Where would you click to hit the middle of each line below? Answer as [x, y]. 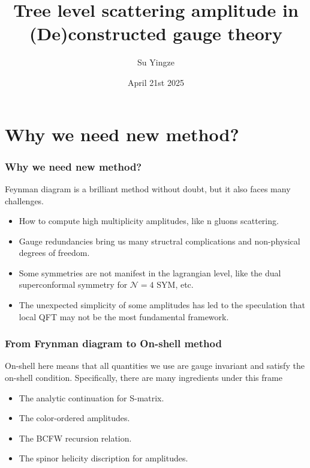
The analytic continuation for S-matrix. [91, 397]
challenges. [25, 200]
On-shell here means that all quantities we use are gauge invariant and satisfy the [155, 366]
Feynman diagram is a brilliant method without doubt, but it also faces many [148, 188]
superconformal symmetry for [73, 284]
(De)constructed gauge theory [156, 33]
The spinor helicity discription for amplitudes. [103, 458]
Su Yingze [156, 62]
